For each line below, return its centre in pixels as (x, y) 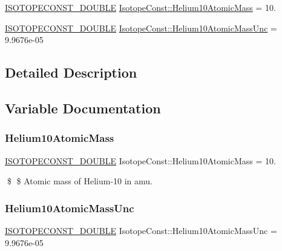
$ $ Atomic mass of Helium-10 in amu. (80, 181)
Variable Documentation (83, 108)
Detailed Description (71, 72)
